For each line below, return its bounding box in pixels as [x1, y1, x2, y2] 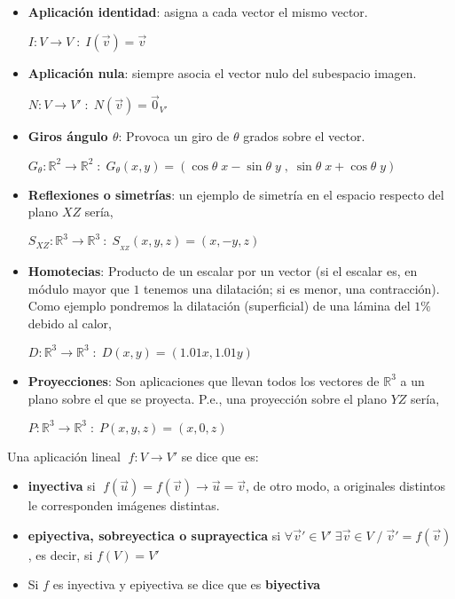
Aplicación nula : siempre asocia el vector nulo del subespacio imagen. [27, 63, 417, 82]
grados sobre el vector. [243, 127, 365, 146]
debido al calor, [27, 313, 112, 332]
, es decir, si [27, 545, 93, 564]
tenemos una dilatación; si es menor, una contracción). [144, 279, 440, 297]
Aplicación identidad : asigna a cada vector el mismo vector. [27, 3, 368, 20]
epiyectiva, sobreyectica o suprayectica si [27, 525, 281, 544]
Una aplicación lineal [7, 446, 121, 465]
